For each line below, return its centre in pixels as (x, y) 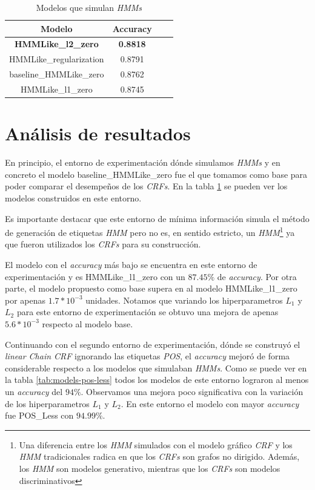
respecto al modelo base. (88, 323)
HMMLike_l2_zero (56, 44)
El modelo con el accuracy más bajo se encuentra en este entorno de (131, 264)
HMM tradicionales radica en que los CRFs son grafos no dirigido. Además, (159, 456)
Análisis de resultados (98, 133)
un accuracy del (34, 391)
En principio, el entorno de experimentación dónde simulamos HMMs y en (143, 162)
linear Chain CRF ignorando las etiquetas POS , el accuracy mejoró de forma (148, 356)
